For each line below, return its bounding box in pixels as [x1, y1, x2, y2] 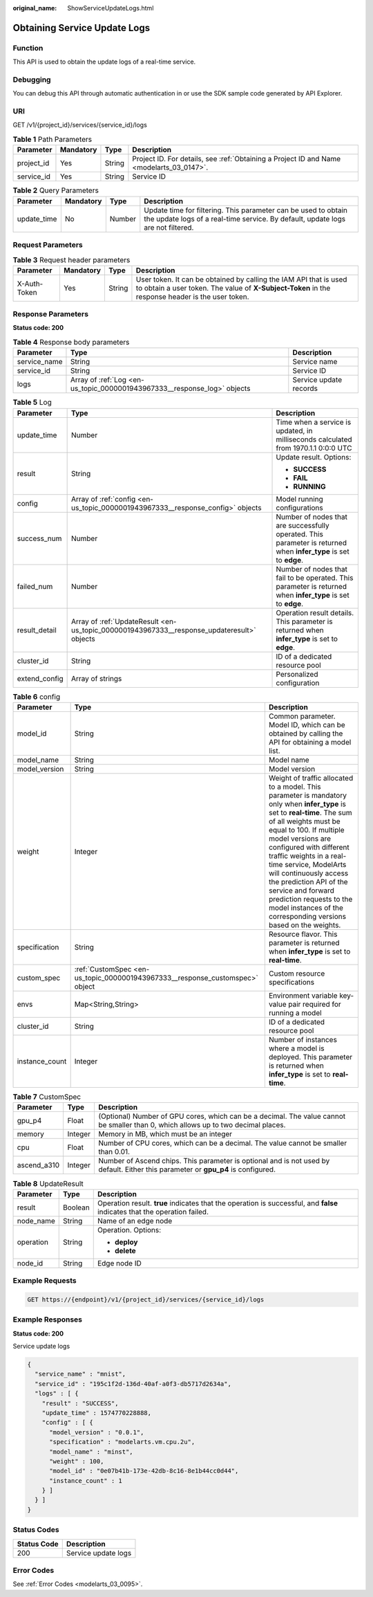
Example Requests [12, 1276, 77, 1286]
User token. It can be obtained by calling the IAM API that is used [135, 274, 347, 284]
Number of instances [268, 1034, 338, 1044]
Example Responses [12, 1315, 83, 1324]
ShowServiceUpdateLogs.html [67, 4, 154, 12]
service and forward [268, 886, 335, 895]
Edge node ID [97, 1258, 142, 1268]
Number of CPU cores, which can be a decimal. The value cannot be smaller [97, 1138, 347, 1148]
